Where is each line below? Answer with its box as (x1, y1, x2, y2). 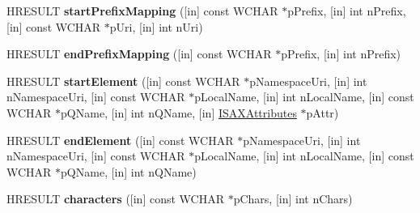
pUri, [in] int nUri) (109, 18, 203, 35)
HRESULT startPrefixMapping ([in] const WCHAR (6, 2, 278, 19)
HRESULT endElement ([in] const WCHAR (6, 131, 234, 148)
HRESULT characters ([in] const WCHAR (6, 190, 224, 207)
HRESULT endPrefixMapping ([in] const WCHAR (6, 45, 272, 62)
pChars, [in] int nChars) (233, 190, 353, 207)
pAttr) (306, 104, 339, 121)
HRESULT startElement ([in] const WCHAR (6, 72, 240, 89)
